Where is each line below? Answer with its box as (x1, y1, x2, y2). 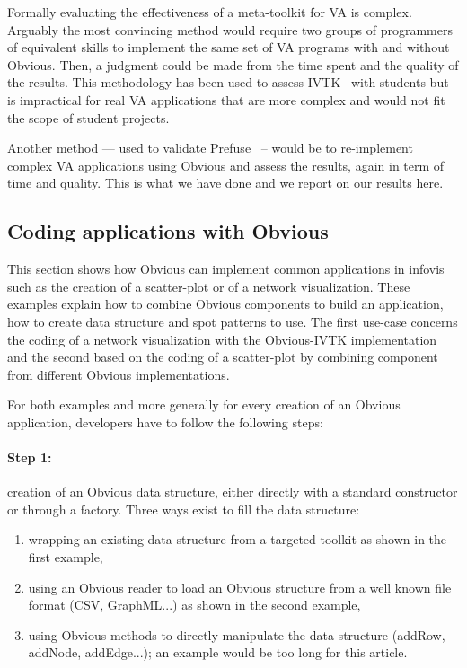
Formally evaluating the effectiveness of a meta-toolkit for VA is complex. (7, 3, 412, 21)
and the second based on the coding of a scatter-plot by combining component (7, 347, 438, 366)
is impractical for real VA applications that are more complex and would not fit (7, 90, 445, 109)
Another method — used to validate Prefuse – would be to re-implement (7, 138, 413, 157)
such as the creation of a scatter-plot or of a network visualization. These (7, 277, 410, 295)
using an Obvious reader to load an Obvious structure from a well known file (28, 577, 452, 596)
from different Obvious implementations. (7, 365, 230, 383)
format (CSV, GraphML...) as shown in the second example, (28, 595, 361, 614)
